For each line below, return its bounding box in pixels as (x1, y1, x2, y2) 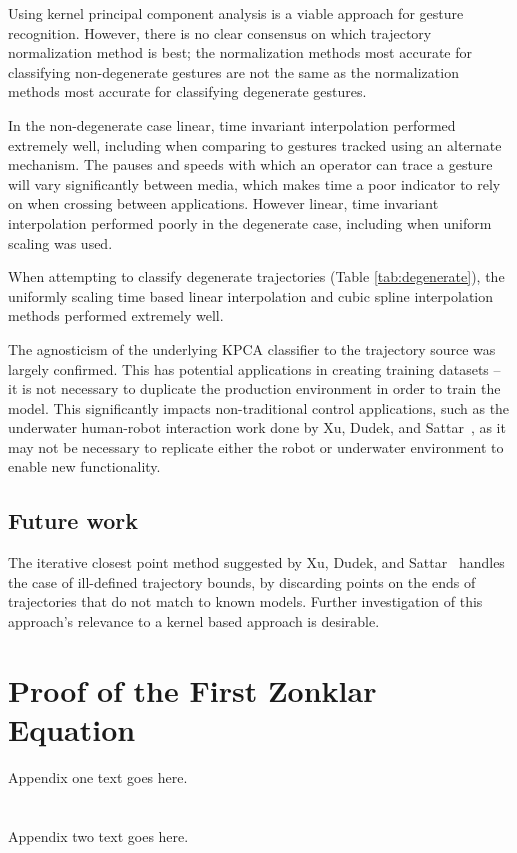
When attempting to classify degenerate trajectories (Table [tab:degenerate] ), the (8, 266, 505, 287)
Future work (8, 505, 139, 536)
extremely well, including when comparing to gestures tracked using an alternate (8, 134, 502, 155)
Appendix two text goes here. (8, 825, 189, 846)
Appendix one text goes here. (8, 766, 188, 787)
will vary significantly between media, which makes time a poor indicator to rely (8, 173, 501, 194)
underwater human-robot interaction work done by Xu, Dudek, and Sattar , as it (8, 417, 506, 438)
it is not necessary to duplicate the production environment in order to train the (8, 378, 501, 399)
